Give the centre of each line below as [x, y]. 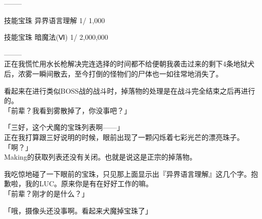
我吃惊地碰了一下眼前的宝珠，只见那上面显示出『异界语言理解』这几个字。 [127, 173]
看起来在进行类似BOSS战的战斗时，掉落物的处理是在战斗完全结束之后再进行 [130, 90]
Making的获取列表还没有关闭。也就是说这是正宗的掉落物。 [100, 157]
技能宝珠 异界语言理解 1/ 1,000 [54, 20]
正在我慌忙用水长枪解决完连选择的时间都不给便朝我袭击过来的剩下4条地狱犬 [129, 64]
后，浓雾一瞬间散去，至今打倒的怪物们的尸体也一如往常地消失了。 [113, 73]
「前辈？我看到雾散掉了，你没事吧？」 [68, 110]
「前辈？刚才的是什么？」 [46, 193]
